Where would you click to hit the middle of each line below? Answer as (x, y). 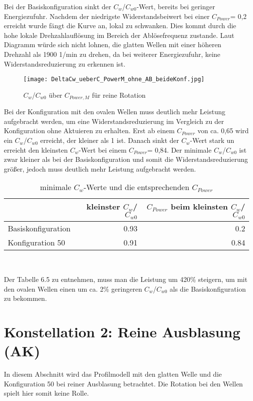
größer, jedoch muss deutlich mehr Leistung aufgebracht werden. (100, 168)
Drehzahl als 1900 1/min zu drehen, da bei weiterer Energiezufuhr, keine (112, 54)
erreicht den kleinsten (36, 149)
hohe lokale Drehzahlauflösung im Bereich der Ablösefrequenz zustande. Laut (119, 35)
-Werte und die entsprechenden (137, 187)
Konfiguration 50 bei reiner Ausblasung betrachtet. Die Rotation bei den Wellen (124, 383)
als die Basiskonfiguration (208, 288)
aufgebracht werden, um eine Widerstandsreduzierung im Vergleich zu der (114, 121)
